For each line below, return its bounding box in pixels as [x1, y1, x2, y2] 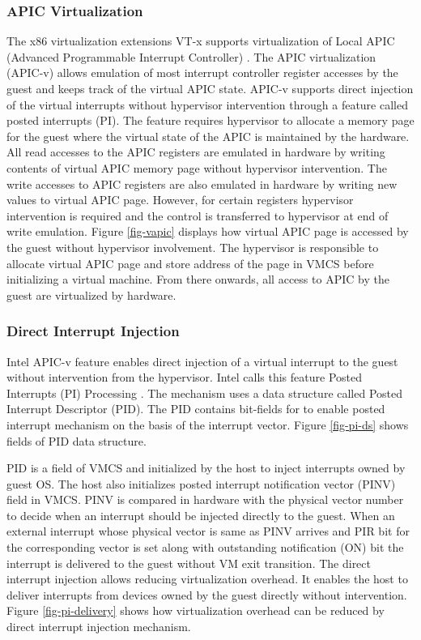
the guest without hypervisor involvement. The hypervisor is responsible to [6, 238, 379, 255]
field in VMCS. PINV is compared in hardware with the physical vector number [6, 491, 404, 508]
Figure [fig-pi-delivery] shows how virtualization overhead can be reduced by [6, 602, 385, 619]
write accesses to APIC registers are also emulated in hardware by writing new [6, 175, 398, 192]
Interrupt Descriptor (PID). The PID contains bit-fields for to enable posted [6, 400, 385, 417]
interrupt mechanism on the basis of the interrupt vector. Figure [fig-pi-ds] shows [6, 416, 409, 433]
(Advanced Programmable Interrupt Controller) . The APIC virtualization [6, 48, 376, 65]
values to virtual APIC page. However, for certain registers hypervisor [6, 191, 354, 208]
